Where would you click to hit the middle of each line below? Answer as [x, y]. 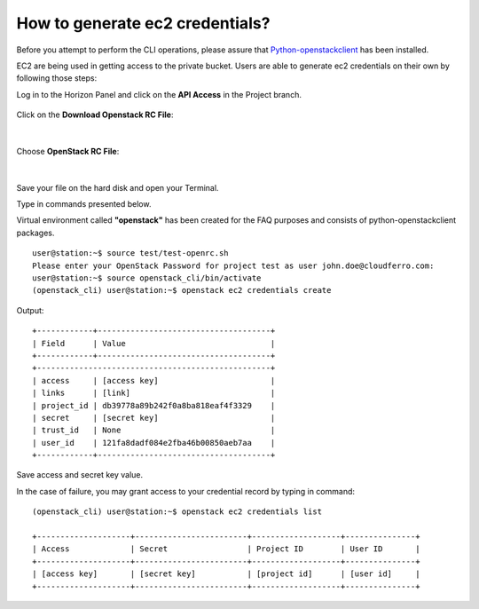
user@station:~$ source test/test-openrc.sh [131, 253]
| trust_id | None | [154, 430]
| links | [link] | [154, 393]
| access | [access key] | [154, 380]
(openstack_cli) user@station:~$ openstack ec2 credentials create [182, 290]
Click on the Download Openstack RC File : [95, 115]
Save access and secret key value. [80, 475]
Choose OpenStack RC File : [68, 151]
